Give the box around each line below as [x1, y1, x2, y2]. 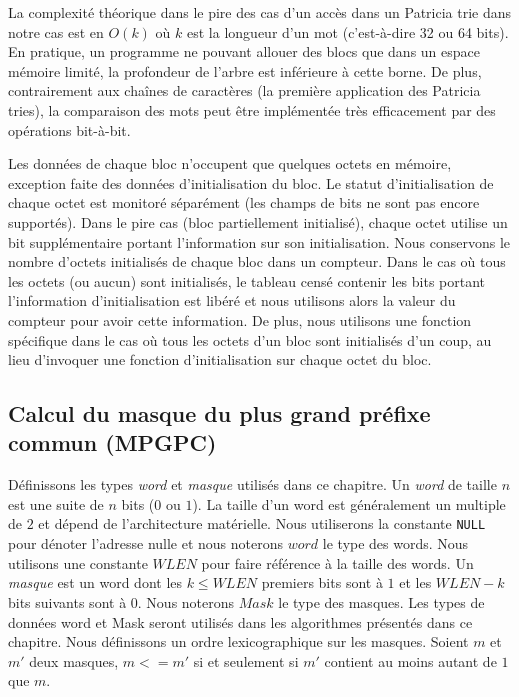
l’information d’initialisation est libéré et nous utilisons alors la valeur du [8, 290, 456, 311]
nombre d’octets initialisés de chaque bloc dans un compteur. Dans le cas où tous [8, 251, 506, 272]
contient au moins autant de [324, 650, 497, 671]
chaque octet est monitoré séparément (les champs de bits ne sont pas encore [8, 192, 480, 213]
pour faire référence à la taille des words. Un [201, 552, 474, 573]
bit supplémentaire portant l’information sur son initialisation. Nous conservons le [8, 231, 511, 252]
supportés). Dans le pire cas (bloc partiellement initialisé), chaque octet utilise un [8, 211, 508, 232]
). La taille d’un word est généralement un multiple [192, 493, 506, 514]
